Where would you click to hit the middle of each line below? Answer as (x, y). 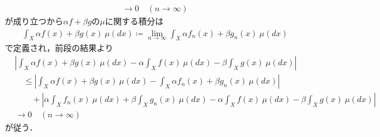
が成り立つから (34, 21)
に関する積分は (135, 21)
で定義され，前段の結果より (59, 48)
